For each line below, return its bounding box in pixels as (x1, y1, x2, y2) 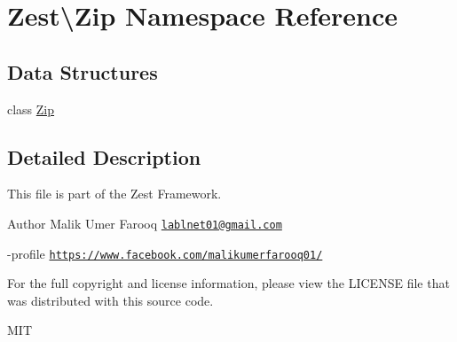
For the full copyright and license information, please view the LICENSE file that (7, 274, 450, 292)
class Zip (7, 99, 55, 118)
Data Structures (7, 58, 158, 85)
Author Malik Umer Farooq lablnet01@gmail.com (7, 214, 282, 232)
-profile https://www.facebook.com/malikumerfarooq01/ (7, 244, 323, 262)
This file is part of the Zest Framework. (7, 184, 222, 203)
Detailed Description (7, 143, 201, 170)
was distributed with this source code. (7, 291, 214, 309)
